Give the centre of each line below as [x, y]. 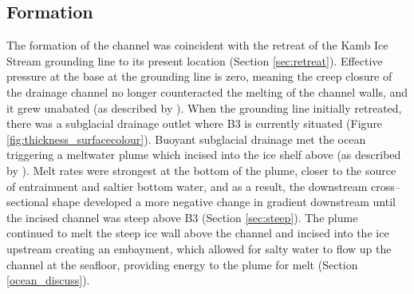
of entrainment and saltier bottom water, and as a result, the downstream [187, 186]
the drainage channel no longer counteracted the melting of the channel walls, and [207, 91]
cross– [386, 186]
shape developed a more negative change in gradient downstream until [224, 202]
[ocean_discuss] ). [48, 280]
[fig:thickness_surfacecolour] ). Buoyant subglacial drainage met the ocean [186, 139]
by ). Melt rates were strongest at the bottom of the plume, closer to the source [201, 170]
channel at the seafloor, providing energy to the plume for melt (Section [182, 264]
